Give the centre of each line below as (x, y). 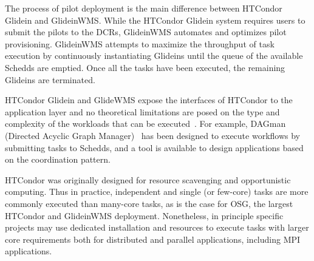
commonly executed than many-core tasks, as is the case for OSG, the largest (149, 203)
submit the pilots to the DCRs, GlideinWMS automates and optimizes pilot (146, 32)
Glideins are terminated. (50, 79)
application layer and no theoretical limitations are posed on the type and (142, 111)
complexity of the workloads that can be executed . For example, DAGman (145, 124)
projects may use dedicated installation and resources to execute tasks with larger (157, 227)
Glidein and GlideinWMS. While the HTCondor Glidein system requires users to (155, 20)
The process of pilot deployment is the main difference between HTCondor (144, 8)
